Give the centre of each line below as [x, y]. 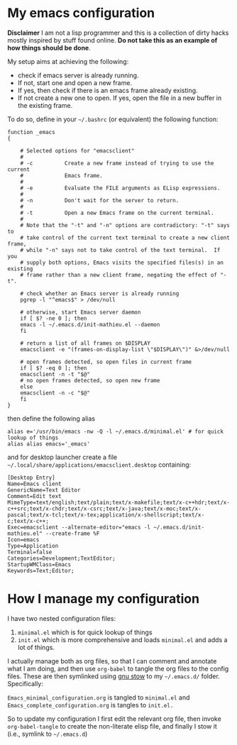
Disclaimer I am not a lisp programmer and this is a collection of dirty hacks [118, 33]
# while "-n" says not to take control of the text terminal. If [120, 250]
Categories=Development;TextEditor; [61, 558]
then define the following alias [51, 418]
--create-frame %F [72, 534]
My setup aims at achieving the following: [68, 61]
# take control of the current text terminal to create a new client [125, 238]
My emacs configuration [81, 13]
